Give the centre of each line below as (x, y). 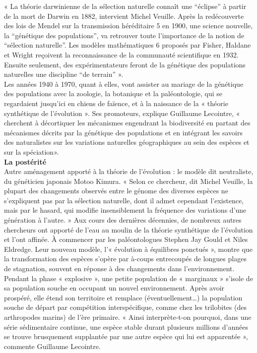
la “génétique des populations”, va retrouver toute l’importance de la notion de (124, 35)
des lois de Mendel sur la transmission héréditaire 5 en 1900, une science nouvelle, (128, 26)
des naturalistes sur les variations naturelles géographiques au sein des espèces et (127, 142)
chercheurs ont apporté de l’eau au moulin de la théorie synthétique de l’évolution (128, 229)
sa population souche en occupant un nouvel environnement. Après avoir (114, 288)
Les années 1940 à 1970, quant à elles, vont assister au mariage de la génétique (124, 84)
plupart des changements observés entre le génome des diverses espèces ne (116, 191)
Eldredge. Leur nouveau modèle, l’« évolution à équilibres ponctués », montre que (128, 249)
